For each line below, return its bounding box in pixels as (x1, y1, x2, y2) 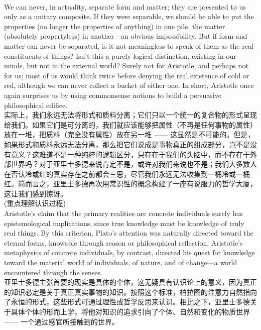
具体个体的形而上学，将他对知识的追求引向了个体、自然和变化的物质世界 (11, 306, 250, 316)
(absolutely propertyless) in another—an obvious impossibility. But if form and (4, 31, 247, 41)
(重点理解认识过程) (4, 198, 66, 208)
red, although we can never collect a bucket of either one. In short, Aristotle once (4, 80, 254, 90)
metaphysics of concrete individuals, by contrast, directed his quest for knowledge (4, 247, 255, 258)
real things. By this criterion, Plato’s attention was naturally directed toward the (4, 228, 253, 238)
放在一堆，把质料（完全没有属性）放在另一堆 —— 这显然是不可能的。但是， (4, 129, 255, 140)
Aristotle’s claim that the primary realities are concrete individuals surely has (4, 208, 243, 218)
